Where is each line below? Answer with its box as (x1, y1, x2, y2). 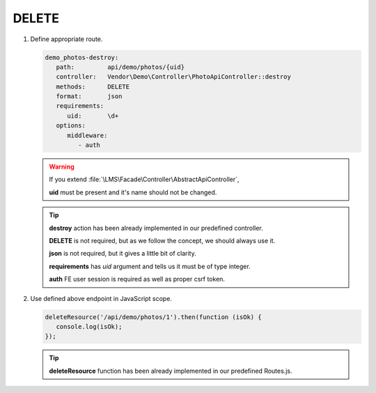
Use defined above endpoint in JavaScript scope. (30, 294, 172, 302)
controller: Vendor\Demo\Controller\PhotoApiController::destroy (56, 73, 292, 81)
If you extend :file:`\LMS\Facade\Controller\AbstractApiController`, (49, 175, 240, 184)
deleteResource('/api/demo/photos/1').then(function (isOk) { (45, 313, 262, 321)
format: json (56, 93, 123, 100)
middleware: (67, 131, 108, 139)
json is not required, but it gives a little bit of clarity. (49, 249, 196, 258)
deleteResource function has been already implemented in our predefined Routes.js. (49, 367, 292, 375)
